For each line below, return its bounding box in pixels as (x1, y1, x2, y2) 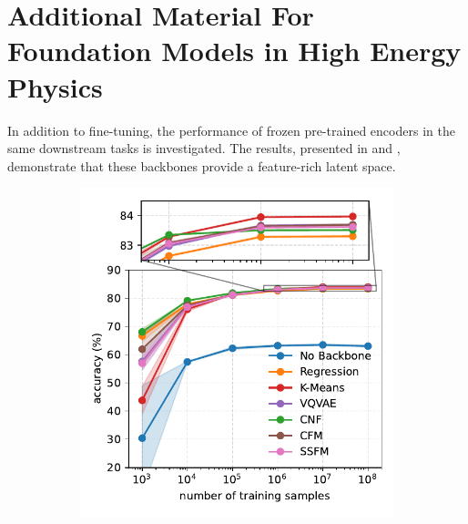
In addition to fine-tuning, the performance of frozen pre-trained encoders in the (7, 120, 455, 139)
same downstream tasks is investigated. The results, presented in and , (7, 139, 401, 158)
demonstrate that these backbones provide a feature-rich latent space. (7, 156, 396, 175)
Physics (7, 67, 103, 105)
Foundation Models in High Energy (7, 32, 462, 69)
